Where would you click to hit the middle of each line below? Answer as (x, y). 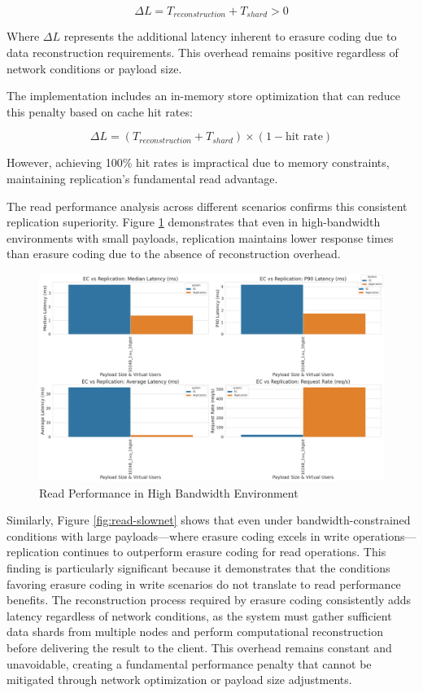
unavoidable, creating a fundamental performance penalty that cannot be (189, 663)
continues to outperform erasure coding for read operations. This (225, 552)
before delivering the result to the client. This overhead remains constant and (199, 647)
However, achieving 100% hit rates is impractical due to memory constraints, (198, 162)
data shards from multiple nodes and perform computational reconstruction (195, 632)
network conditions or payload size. (94, 68)
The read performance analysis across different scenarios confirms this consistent (207, 206)
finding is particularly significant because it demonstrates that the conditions (198, 568)
